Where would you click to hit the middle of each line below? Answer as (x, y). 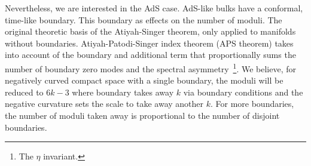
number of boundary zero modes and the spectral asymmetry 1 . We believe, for (150, 67)
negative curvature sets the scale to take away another (104, 104)
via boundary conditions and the (243, 92)
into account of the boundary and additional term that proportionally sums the (150, 55)
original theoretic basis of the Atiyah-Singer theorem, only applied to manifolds (150, 31)
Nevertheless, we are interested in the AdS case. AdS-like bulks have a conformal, (154, 8)
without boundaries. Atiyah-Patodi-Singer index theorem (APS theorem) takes (149, 43)
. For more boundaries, (252, 104)
